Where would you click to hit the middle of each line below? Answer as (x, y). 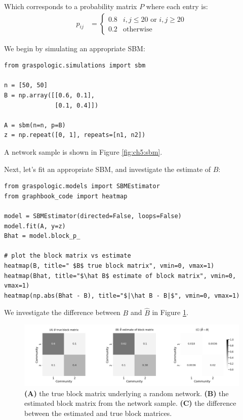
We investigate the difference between (62, 312)
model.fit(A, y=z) (35, 226)
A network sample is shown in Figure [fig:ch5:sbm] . (83, 151)
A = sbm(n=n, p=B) (35, 125)
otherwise (137, 29)
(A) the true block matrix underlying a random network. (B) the (127, 393)
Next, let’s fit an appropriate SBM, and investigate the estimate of (108, 169)
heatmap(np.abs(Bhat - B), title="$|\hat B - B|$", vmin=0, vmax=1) (122, 295)
